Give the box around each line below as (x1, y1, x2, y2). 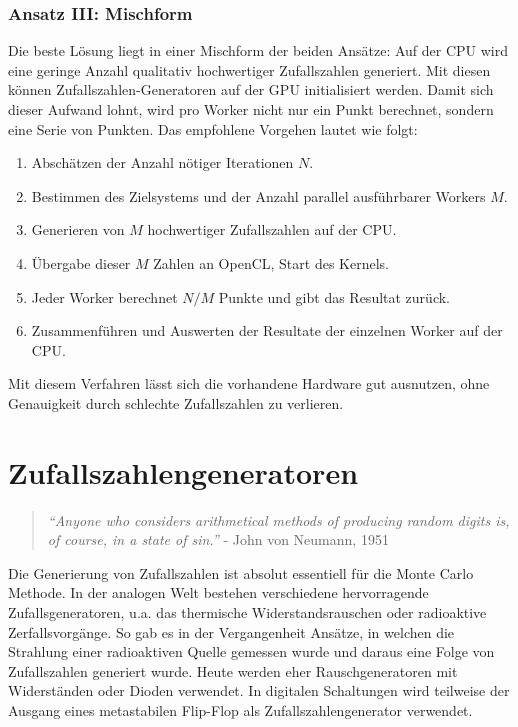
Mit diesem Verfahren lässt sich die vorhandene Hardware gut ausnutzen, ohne (8, 373, 490, 394)
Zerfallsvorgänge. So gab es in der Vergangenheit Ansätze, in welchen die (8, 621, 455, 642)
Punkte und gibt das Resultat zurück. (218, 286, 450, 307)
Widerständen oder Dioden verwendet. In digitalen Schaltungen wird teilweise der (8, 680, 510, 701)
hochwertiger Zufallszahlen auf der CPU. (147, 219, 397, 240)
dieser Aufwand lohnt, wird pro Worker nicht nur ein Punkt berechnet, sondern (8, 99, 494, 119)
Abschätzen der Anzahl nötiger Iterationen (31, 152, 294, 173)
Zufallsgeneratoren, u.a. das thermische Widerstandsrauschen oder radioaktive (8, 602, 487, 623)
